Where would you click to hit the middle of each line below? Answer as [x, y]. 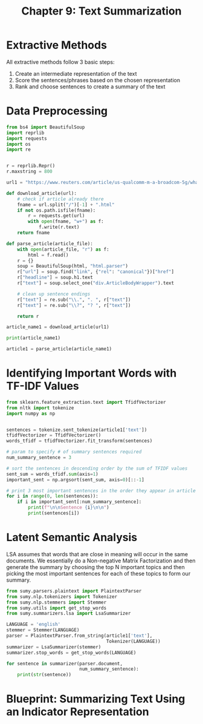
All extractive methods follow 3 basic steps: [60, 62]
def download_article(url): [42, 193]
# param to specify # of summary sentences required [74, 452]
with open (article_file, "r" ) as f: [63, 249]
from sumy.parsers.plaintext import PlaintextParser [74, 591]
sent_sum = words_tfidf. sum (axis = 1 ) [52, 474]
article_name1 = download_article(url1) [58, 327]
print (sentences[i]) [54, 513]
